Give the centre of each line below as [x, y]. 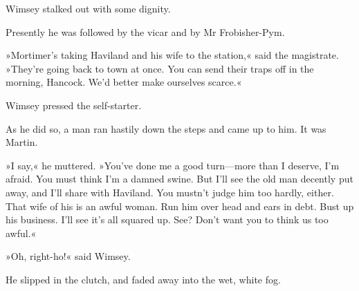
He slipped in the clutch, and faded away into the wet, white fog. [143, 279]
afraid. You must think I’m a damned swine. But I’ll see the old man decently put [179, 179]
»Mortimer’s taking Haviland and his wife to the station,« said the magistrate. [172, 55]
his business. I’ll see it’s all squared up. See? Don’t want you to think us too [167, 219]
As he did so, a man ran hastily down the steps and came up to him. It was [166, 128]
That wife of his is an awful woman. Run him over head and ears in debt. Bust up [180, 206]
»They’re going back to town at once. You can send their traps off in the [160, 68]
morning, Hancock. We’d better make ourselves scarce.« [124, 82]
